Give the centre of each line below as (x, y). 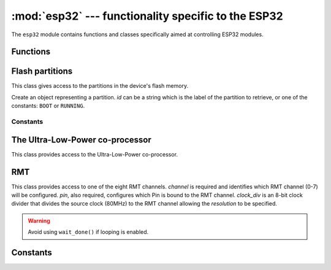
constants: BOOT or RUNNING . (48, 106)
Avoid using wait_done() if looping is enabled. (88, 232)
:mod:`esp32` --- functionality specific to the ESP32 (147, 16)
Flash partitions (42, 71)
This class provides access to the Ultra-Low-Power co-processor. (94, 154)
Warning (39, 220)
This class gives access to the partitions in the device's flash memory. (100, 86)
